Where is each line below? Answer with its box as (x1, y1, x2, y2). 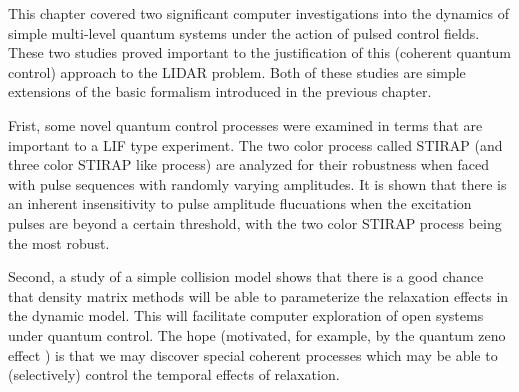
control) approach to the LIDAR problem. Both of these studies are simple (8, 61, 466, 82)
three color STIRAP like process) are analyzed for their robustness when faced (8, 154, 489, 175)
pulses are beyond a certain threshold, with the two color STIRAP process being (8, 212, 502, 233)
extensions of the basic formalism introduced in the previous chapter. (8, 81, 432, 102)
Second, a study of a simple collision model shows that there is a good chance (8, 266, 484, 287)
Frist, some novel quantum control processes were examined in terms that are (8, 114, 483, 135)
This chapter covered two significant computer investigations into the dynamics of (8, 3, 509, 23)
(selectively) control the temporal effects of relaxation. (8, 364, 340, 385)
